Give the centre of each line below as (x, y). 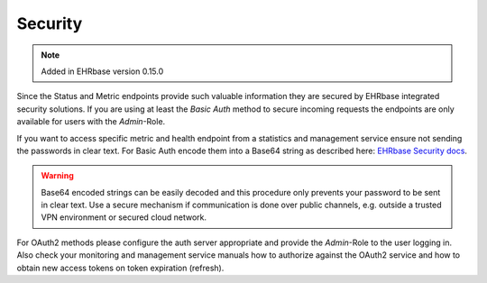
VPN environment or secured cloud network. (124, 217)
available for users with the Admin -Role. (91, 122)
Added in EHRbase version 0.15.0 (102, 71)
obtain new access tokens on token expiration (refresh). (120, 268)
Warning (57, 176)
